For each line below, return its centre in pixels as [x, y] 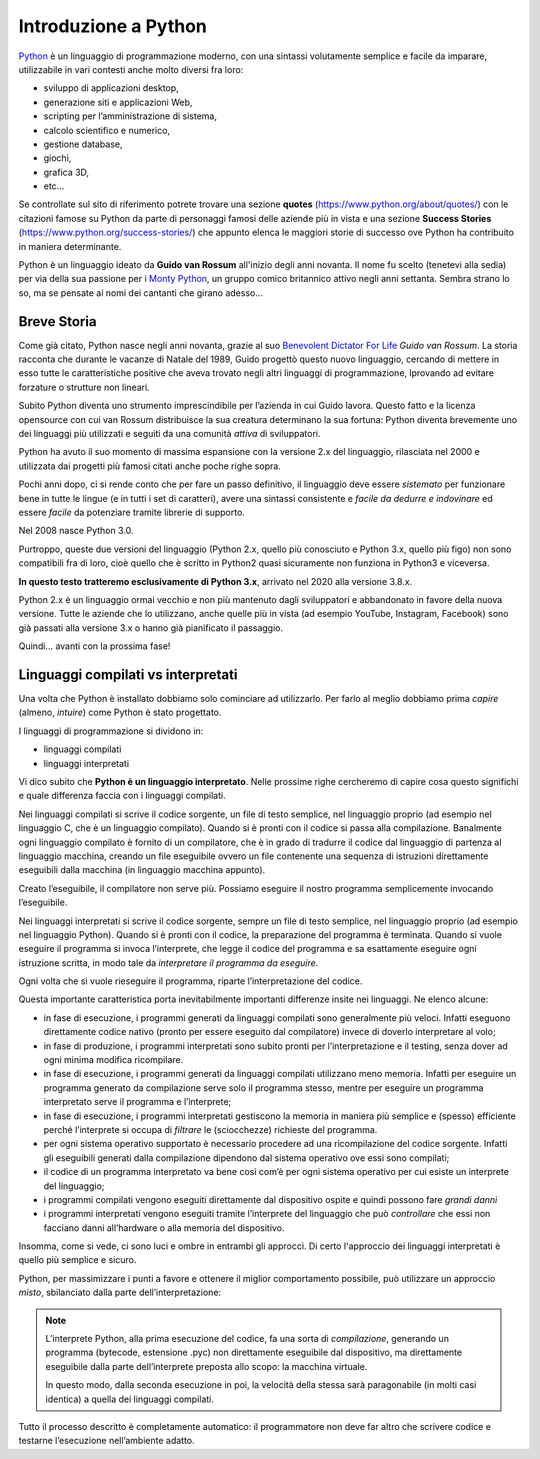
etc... [54, 186]
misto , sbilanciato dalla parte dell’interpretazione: [120, 1292]
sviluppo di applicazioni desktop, [111, 88]
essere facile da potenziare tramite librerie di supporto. [131, 512]
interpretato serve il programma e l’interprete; [137, 1102]
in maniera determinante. [70, 246]
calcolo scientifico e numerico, [106, 130]
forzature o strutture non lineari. [84, 387]
